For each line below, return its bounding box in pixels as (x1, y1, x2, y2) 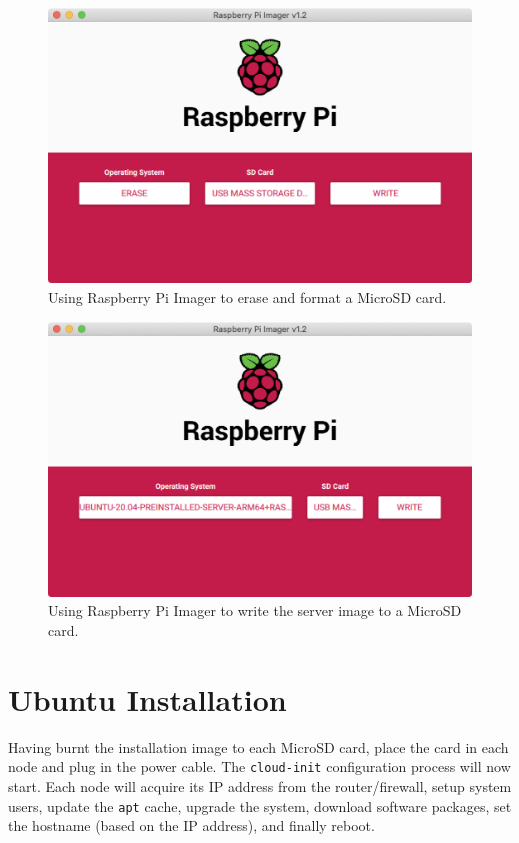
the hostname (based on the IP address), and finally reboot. (8, 815, 375, 836)
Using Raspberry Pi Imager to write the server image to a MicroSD (48, 600, 462, 621)
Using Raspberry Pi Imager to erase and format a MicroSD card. (48, 286, 447, 307)
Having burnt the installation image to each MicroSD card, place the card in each (8, 736, 509, 757)
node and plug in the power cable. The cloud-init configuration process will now (8, 756, 511, 777)
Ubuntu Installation (8, 678, 287, 719)
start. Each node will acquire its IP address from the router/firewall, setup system (8, 776, 512, 797)
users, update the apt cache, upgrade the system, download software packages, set (8, 795, 512, 816)
